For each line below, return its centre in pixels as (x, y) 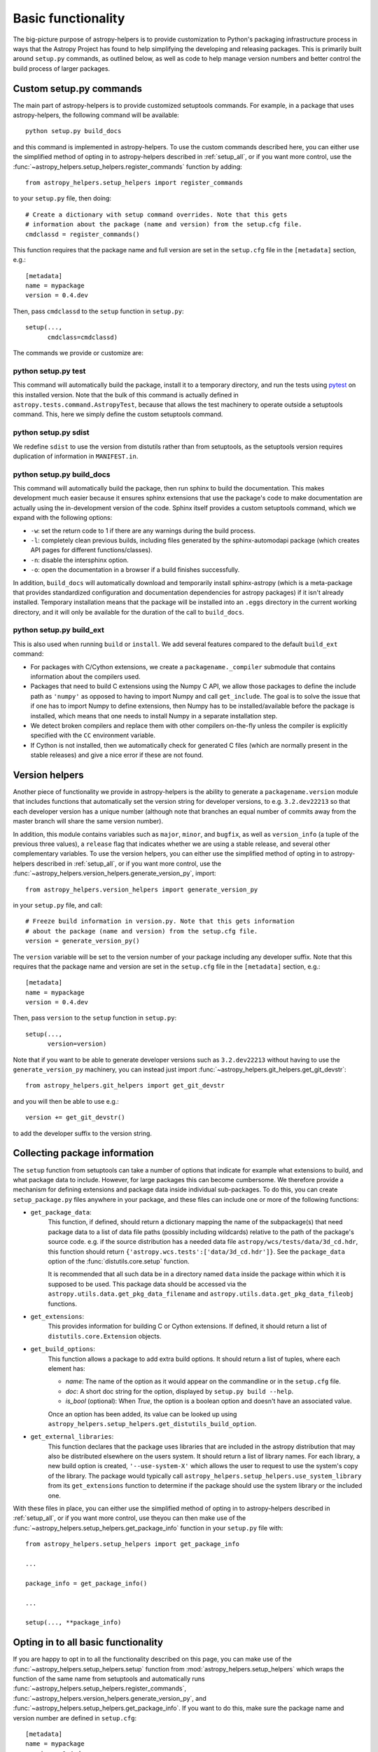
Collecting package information (83, 1153)
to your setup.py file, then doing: (62, 198)
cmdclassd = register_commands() (83, 234)
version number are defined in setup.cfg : (75, 1718)
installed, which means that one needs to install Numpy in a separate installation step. (154, 716)
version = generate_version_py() (83, 941)
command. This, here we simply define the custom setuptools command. (118, 414)
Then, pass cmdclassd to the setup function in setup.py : (99, 311)
